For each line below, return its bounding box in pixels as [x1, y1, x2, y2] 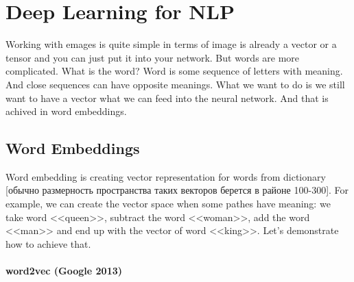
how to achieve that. [5, 236, 91, 251]
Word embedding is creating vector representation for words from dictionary [5, 169, 326, 183]
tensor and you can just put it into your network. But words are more [5, 50, 300, 64]
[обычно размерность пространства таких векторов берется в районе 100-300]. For [5, 183, 349, 197]
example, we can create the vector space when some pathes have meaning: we [5, 196, 331, 211]
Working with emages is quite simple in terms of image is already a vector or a [5, 37, 337, 51]
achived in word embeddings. [5, 104, 127, 118]
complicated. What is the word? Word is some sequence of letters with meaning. [5, 64, 343, 78]
